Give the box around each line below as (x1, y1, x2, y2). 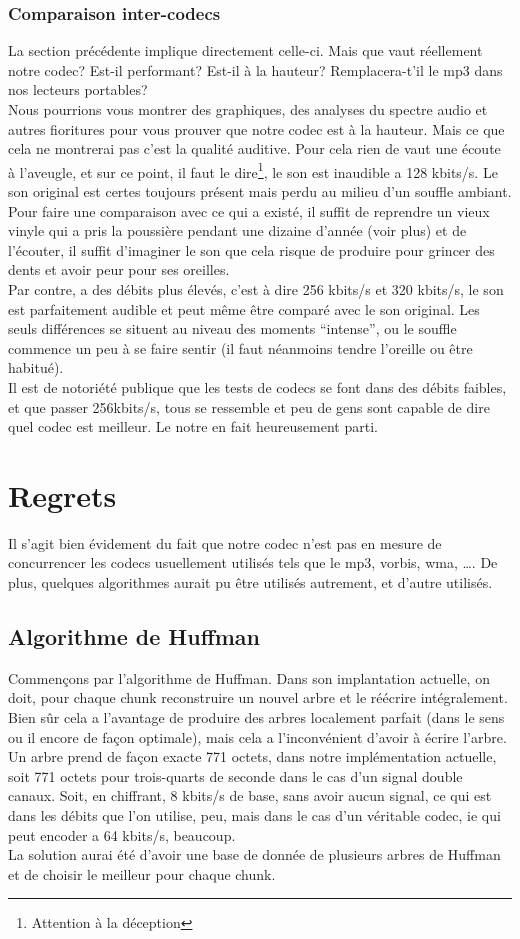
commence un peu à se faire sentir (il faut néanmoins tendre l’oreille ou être (8, 337, 473, 358)
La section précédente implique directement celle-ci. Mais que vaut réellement (8, 40, 483, 61)
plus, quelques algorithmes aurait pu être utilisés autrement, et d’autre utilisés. (8, 572, 493, 593)
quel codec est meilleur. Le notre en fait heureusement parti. (8, 416, 378, 437)
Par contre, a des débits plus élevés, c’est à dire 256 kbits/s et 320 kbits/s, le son (8, 279, 504, 299)
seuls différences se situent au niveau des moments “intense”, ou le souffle (8, 318, 457, 339)
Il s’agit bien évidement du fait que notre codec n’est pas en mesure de (8, 532, 442, 553)
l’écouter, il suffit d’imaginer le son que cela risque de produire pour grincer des (8, 239, 495, 260)
